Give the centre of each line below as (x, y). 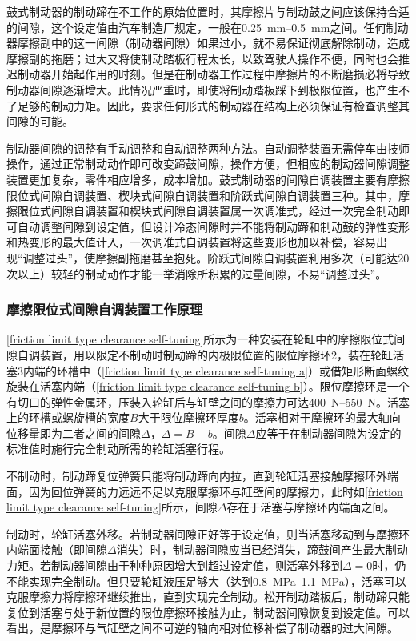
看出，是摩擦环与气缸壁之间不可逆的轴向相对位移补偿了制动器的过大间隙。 (202, 628)
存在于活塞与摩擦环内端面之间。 (311, 507)
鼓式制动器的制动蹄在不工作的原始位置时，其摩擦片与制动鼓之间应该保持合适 (208, 11)
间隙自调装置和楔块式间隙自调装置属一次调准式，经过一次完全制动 (224, 211)
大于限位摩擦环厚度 (188, 417)
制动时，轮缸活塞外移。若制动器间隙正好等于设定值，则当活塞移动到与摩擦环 (208, 533)
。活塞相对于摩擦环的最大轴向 (322, 417)
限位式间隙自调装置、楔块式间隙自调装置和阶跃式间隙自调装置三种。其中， (202, 195)
